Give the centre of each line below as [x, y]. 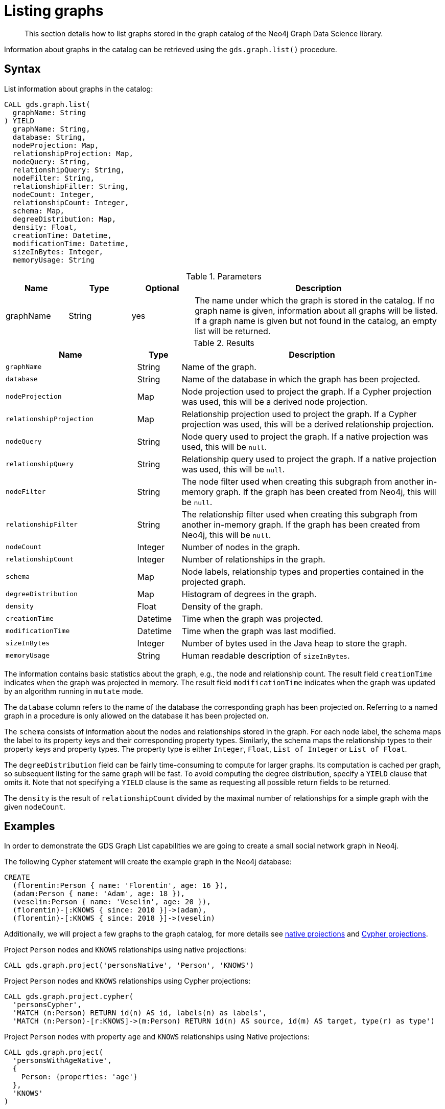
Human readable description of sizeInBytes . [266, 655]
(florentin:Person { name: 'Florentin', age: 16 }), [120, 886]
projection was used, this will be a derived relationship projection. [308, 424]
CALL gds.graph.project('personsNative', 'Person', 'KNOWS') [129, 965]
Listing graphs [54, 11]
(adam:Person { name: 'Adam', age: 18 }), [99, 894]
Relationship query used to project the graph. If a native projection [309, 459]
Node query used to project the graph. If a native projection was [305, 436]
